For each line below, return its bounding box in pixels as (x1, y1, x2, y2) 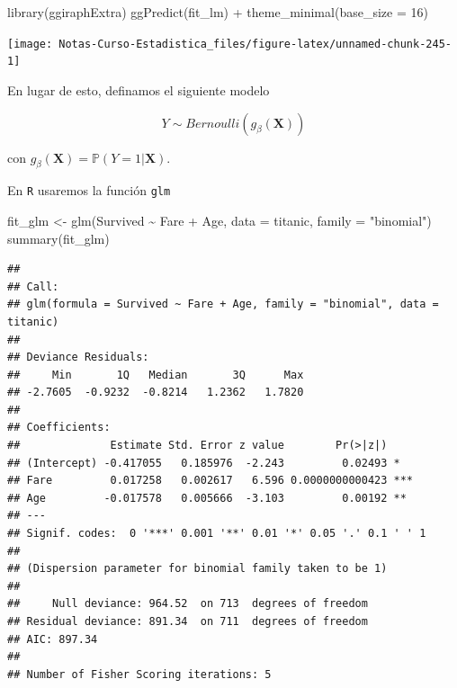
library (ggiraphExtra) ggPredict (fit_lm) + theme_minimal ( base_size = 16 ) (7, 3, 428, 21)
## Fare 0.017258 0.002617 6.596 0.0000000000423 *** (7, 474, 414, 487)
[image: (7, 37, 53, 50)
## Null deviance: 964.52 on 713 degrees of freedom (7, 597, 368, 611)
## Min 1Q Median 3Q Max (7, 368, 304, 381)
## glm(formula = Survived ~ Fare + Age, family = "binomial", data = (7, 298, 439, 311)
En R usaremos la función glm (7, 181, 171, 200)
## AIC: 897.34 (7, 632, 98, 646)
